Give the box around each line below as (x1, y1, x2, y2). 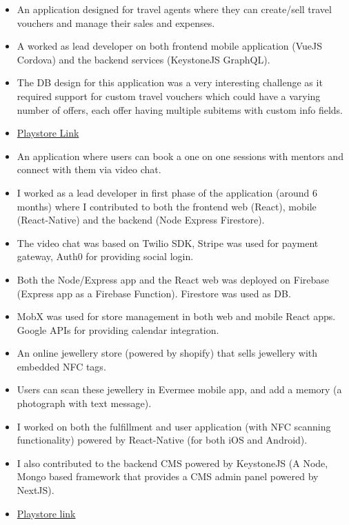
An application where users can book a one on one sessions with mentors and (17, 148, 343, 163)
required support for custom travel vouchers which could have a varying (17, 88, 321, 103)
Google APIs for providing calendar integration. (17, 322, 219, 337)
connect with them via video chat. (17, 162, 161, 177)
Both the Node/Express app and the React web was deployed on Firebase (17, 272, 330, 286)
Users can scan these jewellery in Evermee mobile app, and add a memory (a (17, 382, 342, 397)
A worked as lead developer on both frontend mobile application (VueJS (17, 39, 322, 53)
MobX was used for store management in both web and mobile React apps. (17, 309, 336, 324)
